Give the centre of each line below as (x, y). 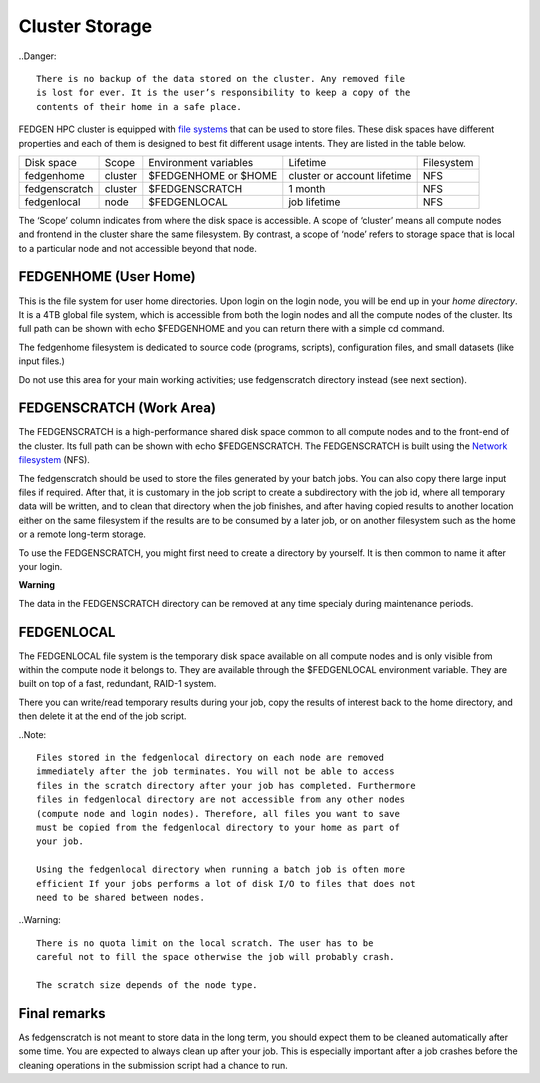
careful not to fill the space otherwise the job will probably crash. (215, 957)
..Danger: (37, 56)
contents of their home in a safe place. (139, 106)
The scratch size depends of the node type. (147, 984)
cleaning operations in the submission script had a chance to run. (153, 1065)
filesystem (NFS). (54, 460)
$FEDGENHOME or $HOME (213, 175)
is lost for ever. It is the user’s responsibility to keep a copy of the (223, 93)
